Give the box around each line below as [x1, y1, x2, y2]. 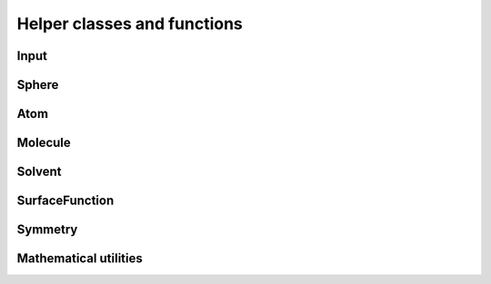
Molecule [16, 135, 72, 151]
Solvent [16, 164, 63, 180]
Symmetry [16, 222, 78, 238]
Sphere [16, 77, 59, 93]
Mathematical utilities [16, 250, 143, 267]
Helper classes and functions [16, 14, 243, 34]
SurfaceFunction [16, 193, 115, 209]
